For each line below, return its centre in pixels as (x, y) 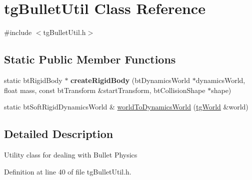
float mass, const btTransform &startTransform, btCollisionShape (105, 90)
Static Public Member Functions (90, 59)
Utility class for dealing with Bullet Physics (71, 154)
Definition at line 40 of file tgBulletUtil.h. (68, 171)
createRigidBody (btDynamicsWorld (130, 80)
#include (18, 32)
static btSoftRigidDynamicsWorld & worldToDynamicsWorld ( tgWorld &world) (126, 107)
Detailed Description (59, 134)
